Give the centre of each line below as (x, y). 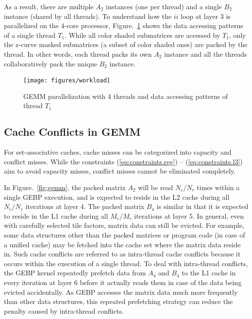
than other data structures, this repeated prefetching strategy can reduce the (118, 301)
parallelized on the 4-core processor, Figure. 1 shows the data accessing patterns (124, 25)
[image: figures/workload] (67, 81)
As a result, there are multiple (49, 6)
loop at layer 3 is (206, 16)
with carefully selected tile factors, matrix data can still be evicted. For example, (124, 225)
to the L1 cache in (209, 273)
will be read (156, 187)
